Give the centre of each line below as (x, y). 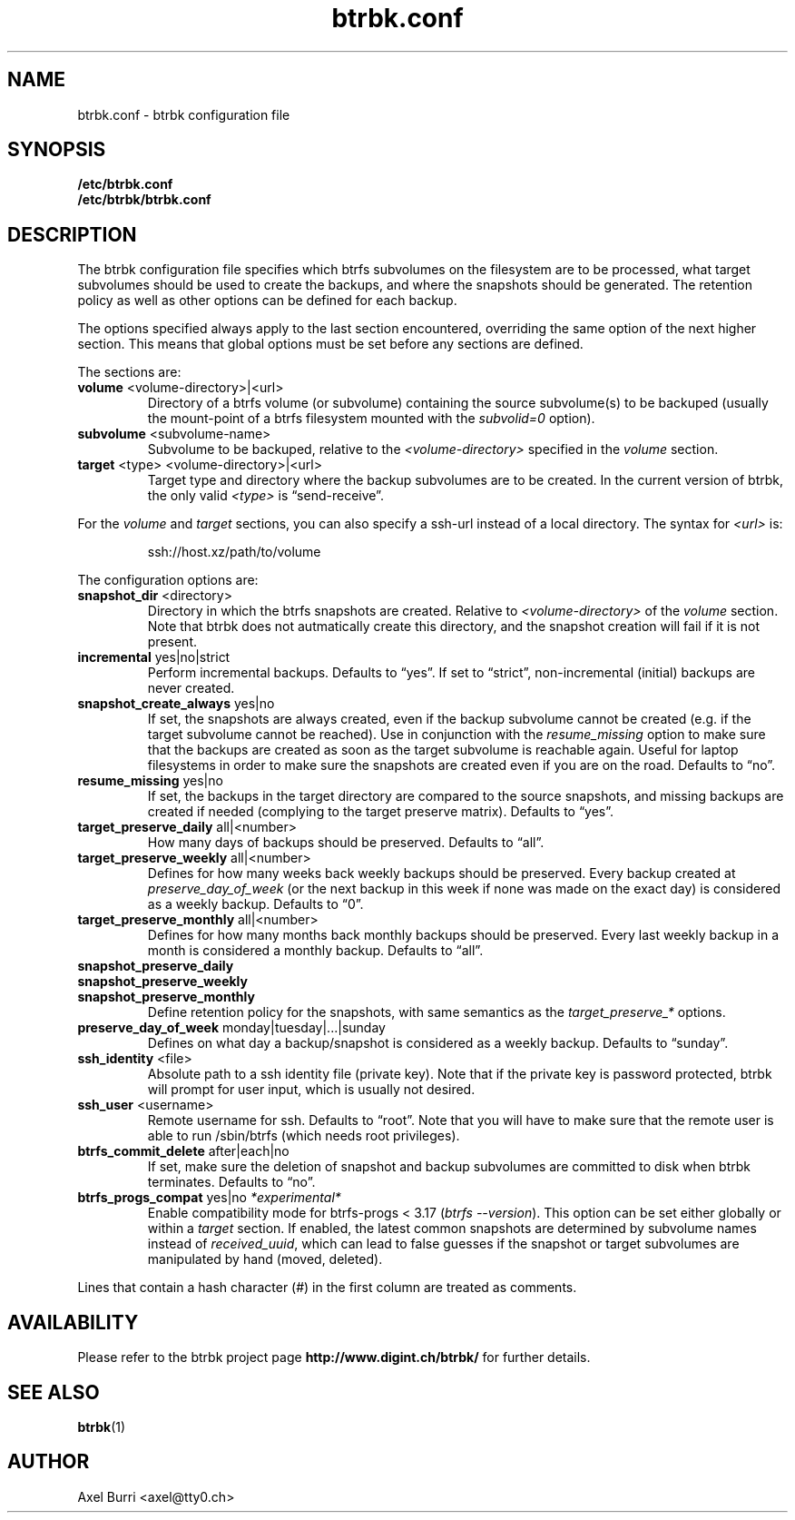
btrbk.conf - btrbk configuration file (184, 114)
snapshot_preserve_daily (156, 966)
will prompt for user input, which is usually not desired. (311, 1090)
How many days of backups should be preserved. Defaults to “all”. (346, 843)
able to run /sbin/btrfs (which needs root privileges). (304, 1136)
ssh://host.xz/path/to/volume (234, 552)
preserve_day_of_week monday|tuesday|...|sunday (231, 1028)
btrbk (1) (102, 1426)
